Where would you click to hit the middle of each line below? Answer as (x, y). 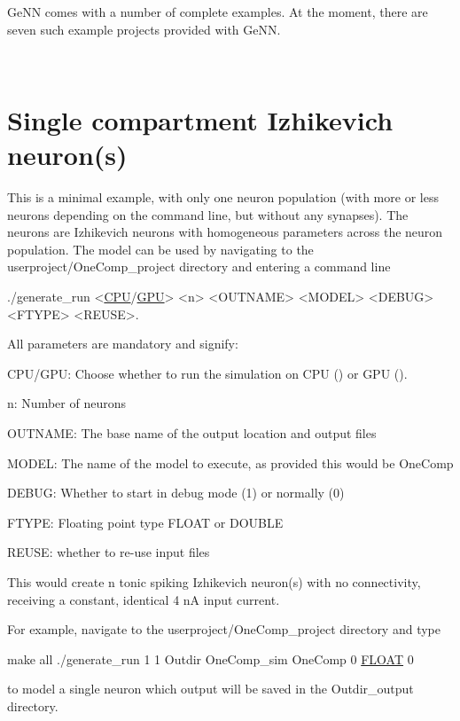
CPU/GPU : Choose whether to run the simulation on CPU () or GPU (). (207, 373)
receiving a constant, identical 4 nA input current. (144, 599)
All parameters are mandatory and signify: (123, 344)
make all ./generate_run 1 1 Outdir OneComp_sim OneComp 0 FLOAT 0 (211, 658)
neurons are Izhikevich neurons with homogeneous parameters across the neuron (225, 232)
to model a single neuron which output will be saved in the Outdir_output (211, 689)
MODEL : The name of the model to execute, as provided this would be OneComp (230, 462)
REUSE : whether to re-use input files (109, 552)
